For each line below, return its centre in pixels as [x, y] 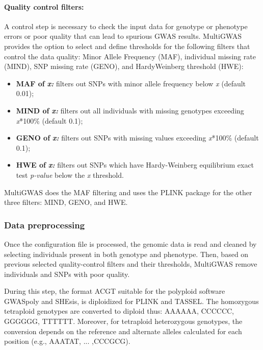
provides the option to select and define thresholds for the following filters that [127, 46]
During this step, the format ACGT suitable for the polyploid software [115, 291]
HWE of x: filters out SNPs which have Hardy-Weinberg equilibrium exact [135, 165]
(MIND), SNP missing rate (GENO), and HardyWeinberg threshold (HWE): [124, 66]
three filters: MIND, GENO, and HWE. [66, 202]
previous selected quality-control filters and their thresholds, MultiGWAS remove [131, 264]
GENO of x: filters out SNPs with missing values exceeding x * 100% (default [137, 138]
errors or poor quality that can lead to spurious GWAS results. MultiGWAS [123, 36]
